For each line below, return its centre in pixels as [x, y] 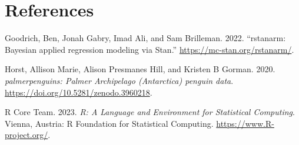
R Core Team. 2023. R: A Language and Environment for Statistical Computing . [150, 112]
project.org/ [26, 135]
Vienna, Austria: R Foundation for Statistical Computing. [109, 123]
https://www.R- [245, 123]
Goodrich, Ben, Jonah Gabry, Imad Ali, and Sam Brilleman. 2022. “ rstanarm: [145, 38]
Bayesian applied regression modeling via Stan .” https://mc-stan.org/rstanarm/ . [149, 49]
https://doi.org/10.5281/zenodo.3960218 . [79, 92]
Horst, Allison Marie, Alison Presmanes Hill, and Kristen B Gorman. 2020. [140, 69]
